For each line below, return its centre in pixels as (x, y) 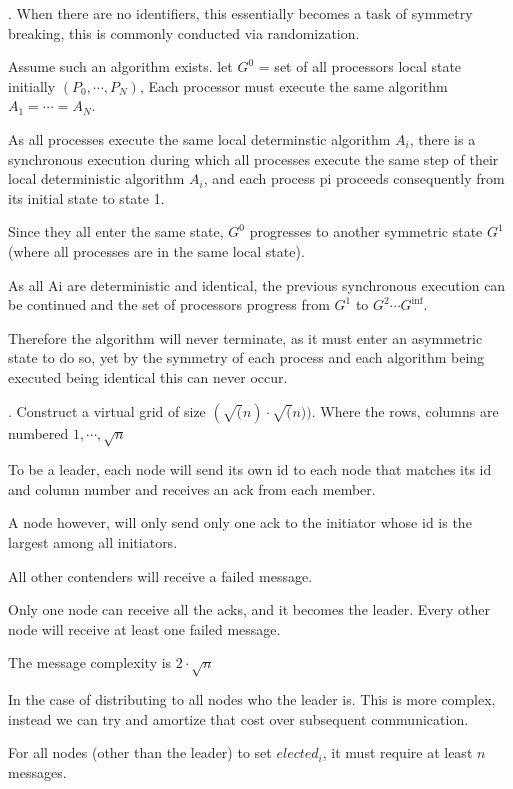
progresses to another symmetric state (366, 231)
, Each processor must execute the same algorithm (293, 85)
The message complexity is (90, 662)
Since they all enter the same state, (116, 231)
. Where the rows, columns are (405, 410)
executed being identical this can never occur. (148, 376)
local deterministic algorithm (96, 178)
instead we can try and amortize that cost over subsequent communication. (238, 718)
